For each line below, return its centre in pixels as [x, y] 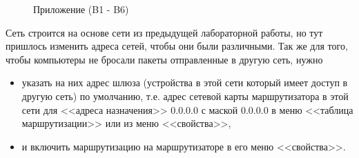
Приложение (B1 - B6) [81, 9]
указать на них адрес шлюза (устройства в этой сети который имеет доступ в [185, 82]
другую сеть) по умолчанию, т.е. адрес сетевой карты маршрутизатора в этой [185, 96]
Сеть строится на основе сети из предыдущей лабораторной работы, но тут [164, 32]
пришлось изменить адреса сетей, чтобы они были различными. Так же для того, [177, 46]
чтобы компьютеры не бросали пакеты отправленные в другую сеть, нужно [164, 59]
